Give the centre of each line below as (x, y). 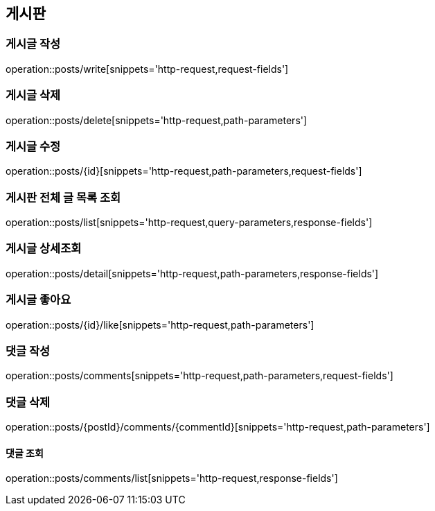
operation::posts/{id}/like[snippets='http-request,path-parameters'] (160, 324)
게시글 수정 (33, 146)
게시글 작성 (33, 44)
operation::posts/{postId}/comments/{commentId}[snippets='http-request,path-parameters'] (218, 427)
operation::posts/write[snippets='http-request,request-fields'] (147, 69)
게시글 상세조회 (44, 249)
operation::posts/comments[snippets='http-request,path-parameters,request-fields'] (199, 376)
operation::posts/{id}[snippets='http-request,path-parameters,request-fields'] (184, 171)
